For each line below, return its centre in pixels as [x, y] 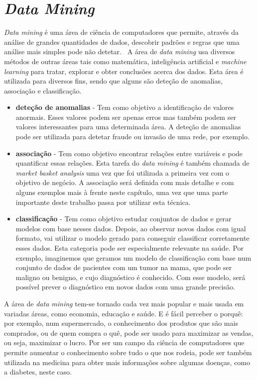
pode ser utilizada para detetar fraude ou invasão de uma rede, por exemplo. [132, 137]
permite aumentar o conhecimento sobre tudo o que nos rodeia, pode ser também [128, 352]
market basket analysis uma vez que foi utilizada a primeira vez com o [123, 172]
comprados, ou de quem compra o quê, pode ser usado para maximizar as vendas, [129, 332]
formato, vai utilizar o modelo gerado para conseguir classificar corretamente [132, 238]
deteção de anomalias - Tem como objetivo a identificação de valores [125, 107]
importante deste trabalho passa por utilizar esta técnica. [103, 202]
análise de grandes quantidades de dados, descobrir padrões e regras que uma [122, 42]
